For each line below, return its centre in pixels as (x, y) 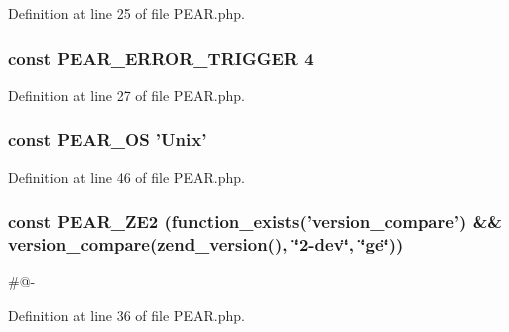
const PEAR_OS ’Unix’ (107, 139)
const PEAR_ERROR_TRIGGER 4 (161, 57)
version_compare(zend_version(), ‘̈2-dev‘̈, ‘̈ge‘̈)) (206, 244)
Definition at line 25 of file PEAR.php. (126, 13)
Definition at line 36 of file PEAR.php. (126, 314)
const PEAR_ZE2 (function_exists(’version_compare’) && (255, 221)
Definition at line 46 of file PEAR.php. (126, 176)
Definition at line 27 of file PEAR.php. (126, 94)
